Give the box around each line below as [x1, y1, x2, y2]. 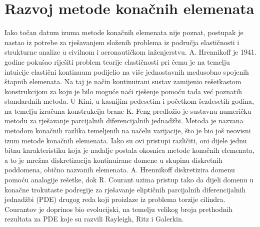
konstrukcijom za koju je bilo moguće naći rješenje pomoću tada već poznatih [4, 86, 242, 96]
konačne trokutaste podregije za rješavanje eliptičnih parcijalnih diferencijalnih [4, 184, 246, 194]
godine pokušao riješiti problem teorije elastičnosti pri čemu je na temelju [4, 56, 230, 67]
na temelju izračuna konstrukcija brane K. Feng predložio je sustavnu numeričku [4, 105, 251, 116]
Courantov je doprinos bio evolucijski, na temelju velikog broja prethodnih [4, 203, 233, 214]
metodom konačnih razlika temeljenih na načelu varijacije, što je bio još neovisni [4, 125, 251, 136]
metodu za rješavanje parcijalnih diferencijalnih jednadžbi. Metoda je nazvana [4, 115, 243, 126]
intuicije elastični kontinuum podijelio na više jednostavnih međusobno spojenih [4, 66, 249, 77]
